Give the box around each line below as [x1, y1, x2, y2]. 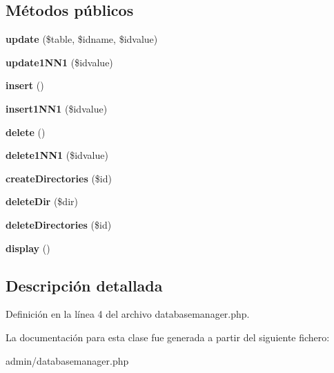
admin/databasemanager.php [6, 353, 129, 367]
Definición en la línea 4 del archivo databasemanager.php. [6, 307, 250, 321]
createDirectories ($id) [6, 171, 112, 185]
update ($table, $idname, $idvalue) [6, 32, 158, 46]
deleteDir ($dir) [6, 194, 78, 209]
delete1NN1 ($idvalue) [6, 148, 108, 162]
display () [6, 240, 50, 255]
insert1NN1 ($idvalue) [6, 101, 108, 115]
